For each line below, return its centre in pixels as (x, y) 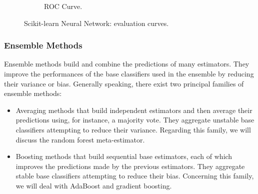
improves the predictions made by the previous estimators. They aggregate (130, 166)
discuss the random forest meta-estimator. (80, 139)
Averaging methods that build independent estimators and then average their (134, 110)
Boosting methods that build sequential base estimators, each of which (124, 156)
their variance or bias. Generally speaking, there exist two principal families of (124, 83)
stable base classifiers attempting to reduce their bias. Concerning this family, (135, 176)
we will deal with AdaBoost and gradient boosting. (94, 185)
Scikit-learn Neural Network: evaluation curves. (96, 23)
